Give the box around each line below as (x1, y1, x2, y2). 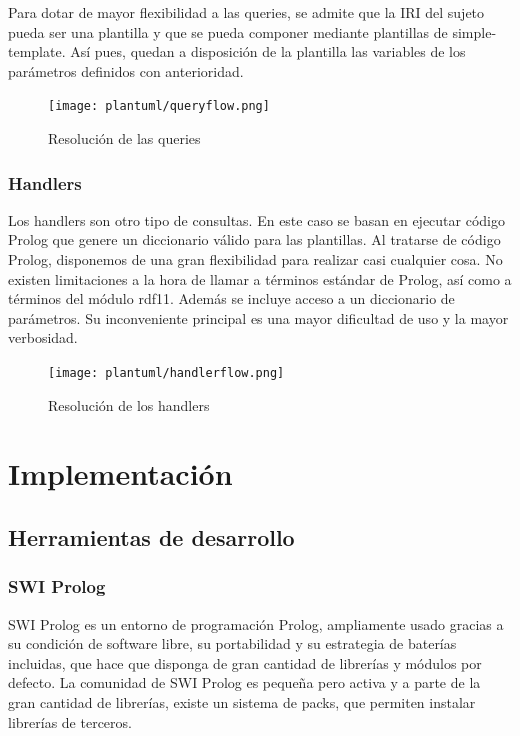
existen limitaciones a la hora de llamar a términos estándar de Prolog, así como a (8, 268, 512, 289)
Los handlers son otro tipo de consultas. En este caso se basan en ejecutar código (8, 209, 505, 230)
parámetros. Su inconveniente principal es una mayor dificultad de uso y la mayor (8, 307, 509, 328)
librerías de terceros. (8, 711, 132, 732)
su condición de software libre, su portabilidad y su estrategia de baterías (8, 633, 457, 654)
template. (8, 41, 66, 62)
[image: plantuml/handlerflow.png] (48, 366, 285, 380)
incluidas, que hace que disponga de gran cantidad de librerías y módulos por (8, 652, 482, 673)
